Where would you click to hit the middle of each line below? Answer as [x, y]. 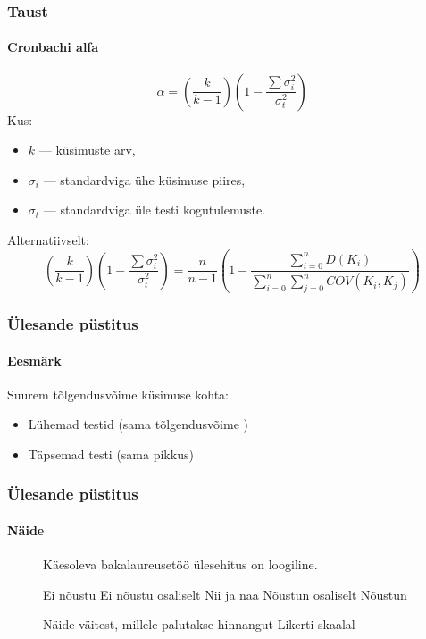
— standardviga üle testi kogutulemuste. [155, 210]
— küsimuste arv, [87, 150]
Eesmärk [34, 360]
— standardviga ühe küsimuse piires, [144, 179]
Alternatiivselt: [48, 240]
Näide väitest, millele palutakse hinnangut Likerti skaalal [199, 624]
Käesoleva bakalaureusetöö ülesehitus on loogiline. [180, 564]
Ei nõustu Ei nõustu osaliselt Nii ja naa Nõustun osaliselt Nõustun [225, 594]
